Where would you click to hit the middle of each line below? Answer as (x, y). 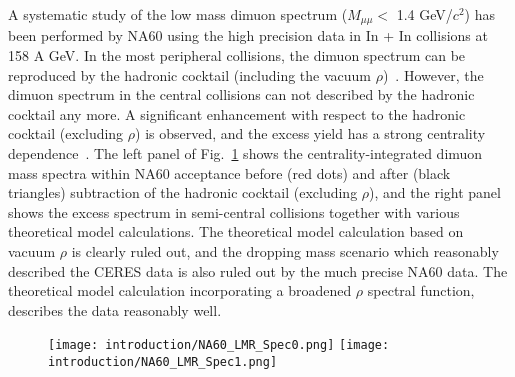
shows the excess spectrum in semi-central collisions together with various (234, 211)
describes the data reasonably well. (115, 309)
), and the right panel (435, 192)
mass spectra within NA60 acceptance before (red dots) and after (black (229, 172)
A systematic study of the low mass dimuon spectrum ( (178, 14)
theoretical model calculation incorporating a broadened (180, 290)
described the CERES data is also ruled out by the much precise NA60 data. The (258, 270)
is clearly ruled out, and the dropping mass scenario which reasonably (285, 250)
